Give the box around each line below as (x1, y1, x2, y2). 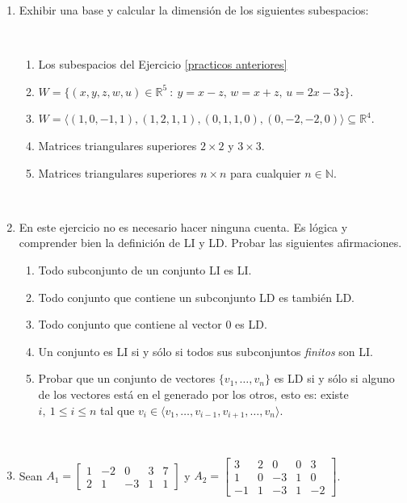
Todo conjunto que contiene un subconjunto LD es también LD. (38, 288, 355, 305)
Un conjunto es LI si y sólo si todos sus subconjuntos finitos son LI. (38, 342, 373, 359)
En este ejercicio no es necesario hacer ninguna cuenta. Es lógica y (19, 218, 348, 235)
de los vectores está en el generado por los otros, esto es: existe (38, 385, 349, 402)
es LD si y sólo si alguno (274, 370, 395, 387)
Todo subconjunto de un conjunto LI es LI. (38, 261, 252, 278)
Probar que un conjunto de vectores (38, 370, 216, 387)
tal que (99, 401, 135, 418)
